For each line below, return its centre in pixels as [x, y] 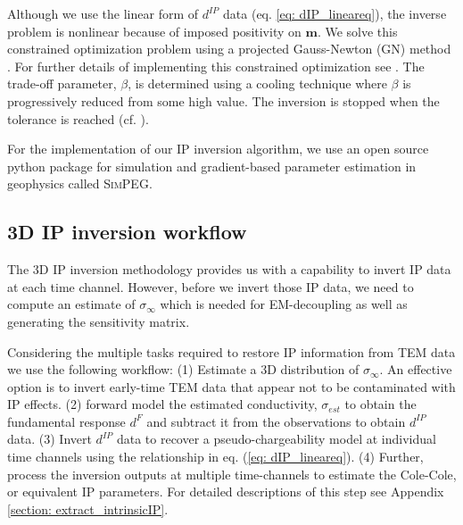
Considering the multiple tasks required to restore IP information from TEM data [231, 351]
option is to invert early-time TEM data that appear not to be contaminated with [231, 386]
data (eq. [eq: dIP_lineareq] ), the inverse [335, 13]
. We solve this [357, 31]
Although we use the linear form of [103, 13]
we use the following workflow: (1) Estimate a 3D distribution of [183, 369]
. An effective [416, 369]
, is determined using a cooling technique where [257, 83]
